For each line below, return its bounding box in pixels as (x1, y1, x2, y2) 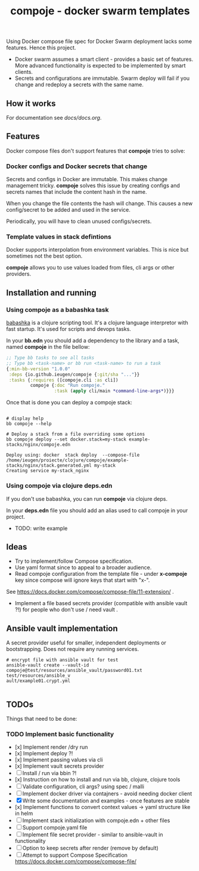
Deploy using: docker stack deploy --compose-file (6, 452, 140, 458)
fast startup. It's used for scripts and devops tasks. (6, 326, 131, 333)
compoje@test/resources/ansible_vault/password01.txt (6, 668, 143, 674)
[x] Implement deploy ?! (14, 750, 73, 757)
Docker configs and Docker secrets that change (6, 162, 148, 171)
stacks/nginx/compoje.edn (6, 442, 70, 448)
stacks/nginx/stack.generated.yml (6, 463, 92, 469)
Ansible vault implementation (6, 623, 118, 633)
